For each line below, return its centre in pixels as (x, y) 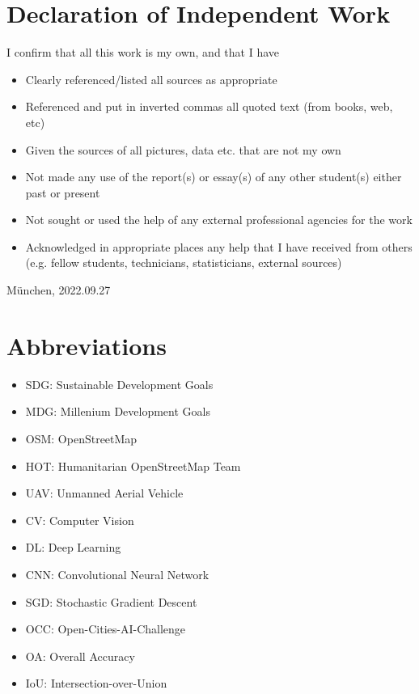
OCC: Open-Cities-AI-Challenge (106, 629)
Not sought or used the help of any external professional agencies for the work (219, 220)
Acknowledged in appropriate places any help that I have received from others (219, 246)
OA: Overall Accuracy (80, 656)
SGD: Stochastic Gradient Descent (111, 601)
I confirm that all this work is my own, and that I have (143, 52)
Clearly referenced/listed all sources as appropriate (151, 79)
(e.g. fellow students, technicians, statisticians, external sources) (184, 262)
